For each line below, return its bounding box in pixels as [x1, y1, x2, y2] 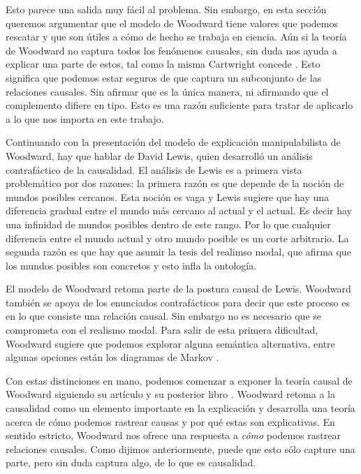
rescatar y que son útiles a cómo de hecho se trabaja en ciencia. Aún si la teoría [6, 29, 347, 44]
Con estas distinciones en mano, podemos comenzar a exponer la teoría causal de [6, 373, 353, 387]
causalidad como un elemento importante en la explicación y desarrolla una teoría [6, 401, 355, 415]
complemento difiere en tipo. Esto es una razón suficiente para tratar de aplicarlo [6, 98, 353, 112]
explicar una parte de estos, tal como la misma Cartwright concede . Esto [6, 57, 321, 71]
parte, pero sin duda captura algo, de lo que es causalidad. [6, 455, 256, 470]
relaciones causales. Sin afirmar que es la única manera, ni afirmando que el [6, 84, 329, 98]
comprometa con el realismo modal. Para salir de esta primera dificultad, [6, 323, 318, 337]
